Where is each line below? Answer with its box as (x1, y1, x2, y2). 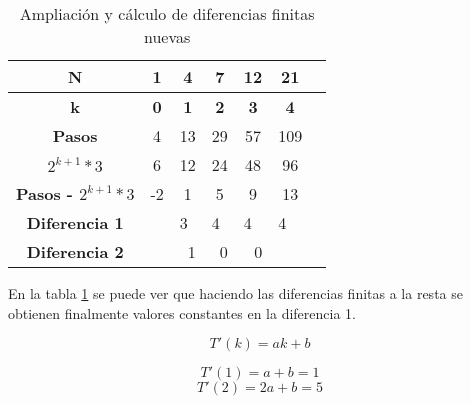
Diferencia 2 (26, 240, 124, 263)
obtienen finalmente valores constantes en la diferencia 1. (8, 302, 356, 323)
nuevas (143, 25, 191, 48)
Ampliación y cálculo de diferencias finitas (19, 2, 315, 25)
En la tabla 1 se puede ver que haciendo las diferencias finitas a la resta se (8, 283, 463, 303)
